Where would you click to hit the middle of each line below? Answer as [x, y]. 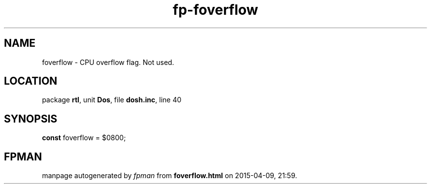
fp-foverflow [215, 10]
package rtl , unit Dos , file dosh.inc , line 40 [112, 100]
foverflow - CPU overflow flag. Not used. [108, 62]
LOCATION [31, 81]
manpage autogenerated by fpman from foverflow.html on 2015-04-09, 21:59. [169, 176]
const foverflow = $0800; [84, 138]
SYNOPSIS [31, 119]
